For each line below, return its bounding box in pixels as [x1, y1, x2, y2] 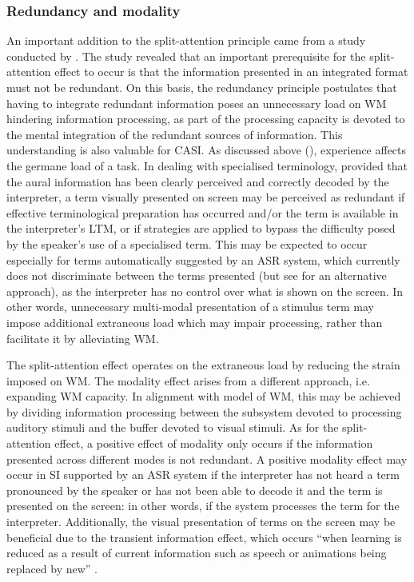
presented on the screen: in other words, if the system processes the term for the [6, 497, 400, 514]
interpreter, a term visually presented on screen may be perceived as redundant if [6, 189, 405, 205]
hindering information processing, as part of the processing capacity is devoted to [6, 110, 405, 127]
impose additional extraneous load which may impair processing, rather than [6, 313, 383, 330]
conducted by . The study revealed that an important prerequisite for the [6, 47, 366, 64]
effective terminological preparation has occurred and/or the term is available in [6, 204, 399, 221]
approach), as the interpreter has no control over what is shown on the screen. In [6, 282, 404, 299]
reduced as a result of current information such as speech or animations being [6, 544, 387, 561]
